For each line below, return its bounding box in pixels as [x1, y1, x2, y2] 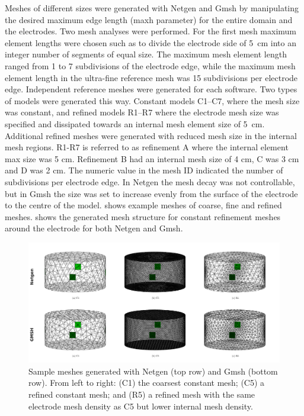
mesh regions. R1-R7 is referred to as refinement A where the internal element [5, 141, 289, 153]
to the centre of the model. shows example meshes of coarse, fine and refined [5, 199, 282, 211]
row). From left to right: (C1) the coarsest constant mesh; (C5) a [28, 376, 265, 389]
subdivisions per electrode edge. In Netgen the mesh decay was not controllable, [5, 175, 295, 188]
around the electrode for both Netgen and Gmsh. [5, 222, 183, 234]
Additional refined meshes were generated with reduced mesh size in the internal [5, 129, 297, 141]
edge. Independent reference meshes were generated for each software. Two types [5, 83, 297, 95]
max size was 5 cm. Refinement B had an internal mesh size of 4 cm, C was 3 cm [5, 152, 299, 165]
